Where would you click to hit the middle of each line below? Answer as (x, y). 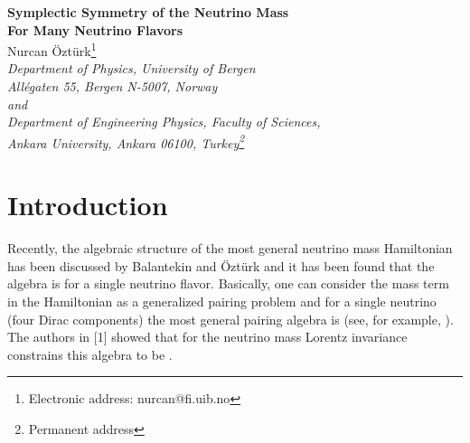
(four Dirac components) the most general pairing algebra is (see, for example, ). (230, 319)
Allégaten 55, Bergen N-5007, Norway (113, 86)
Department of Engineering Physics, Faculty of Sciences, (164, 122)
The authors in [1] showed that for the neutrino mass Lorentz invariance (207, 337)
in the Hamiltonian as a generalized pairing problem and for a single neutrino (222, 301)
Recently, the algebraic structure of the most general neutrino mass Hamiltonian (230, 248)
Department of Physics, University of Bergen (132, 68)
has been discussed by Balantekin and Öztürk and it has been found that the (221, 265)
